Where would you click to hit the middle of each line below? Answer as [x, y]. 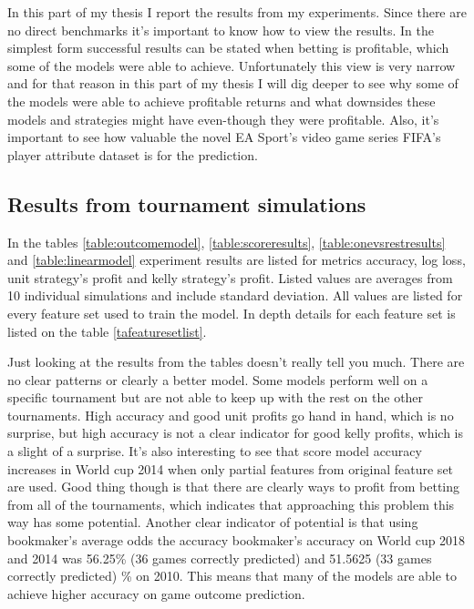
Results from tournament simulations [187, 203]
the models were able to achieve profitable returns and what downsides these [222, 101]
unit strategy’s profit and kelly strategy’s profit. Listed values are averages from [230, 277]
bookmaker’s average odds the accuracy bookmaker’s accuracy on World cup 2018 [237, 540]
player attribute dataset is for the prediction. [133, 154]
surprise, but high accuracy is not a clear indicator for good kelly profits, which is [236, 433]
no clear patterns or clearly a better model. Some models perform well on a [218, 379]
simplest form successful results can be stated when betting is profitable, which [228, 48]
